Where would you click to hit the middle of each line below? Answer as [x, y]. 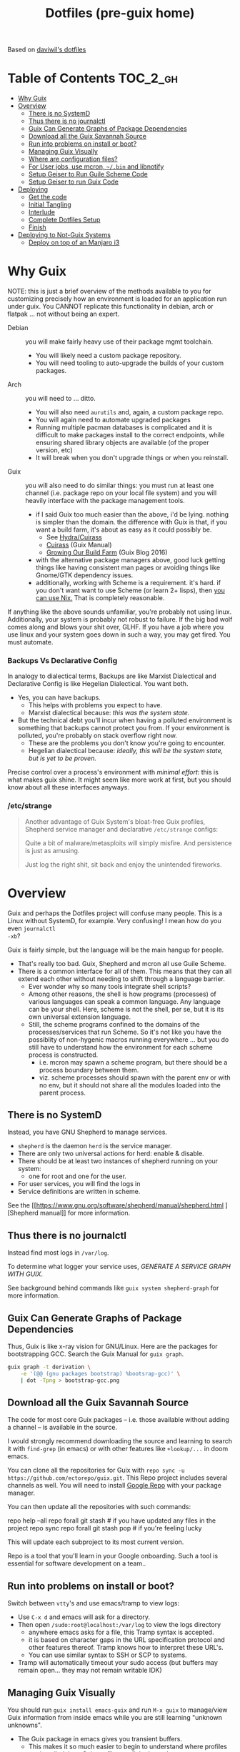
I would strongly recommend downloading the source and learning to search [120, 1441]
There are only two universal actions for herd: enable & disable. [111, 1154]
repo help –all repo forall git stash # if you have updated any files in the [112, 1520]
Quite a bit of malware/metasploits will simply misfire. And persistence [128, 843]
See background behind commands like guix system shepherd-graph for [113, 1288]
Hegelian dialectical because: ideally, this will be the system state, [126, 751]
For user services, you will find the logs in [79, 1184]
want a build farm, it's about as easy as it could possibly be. [124, 529]
